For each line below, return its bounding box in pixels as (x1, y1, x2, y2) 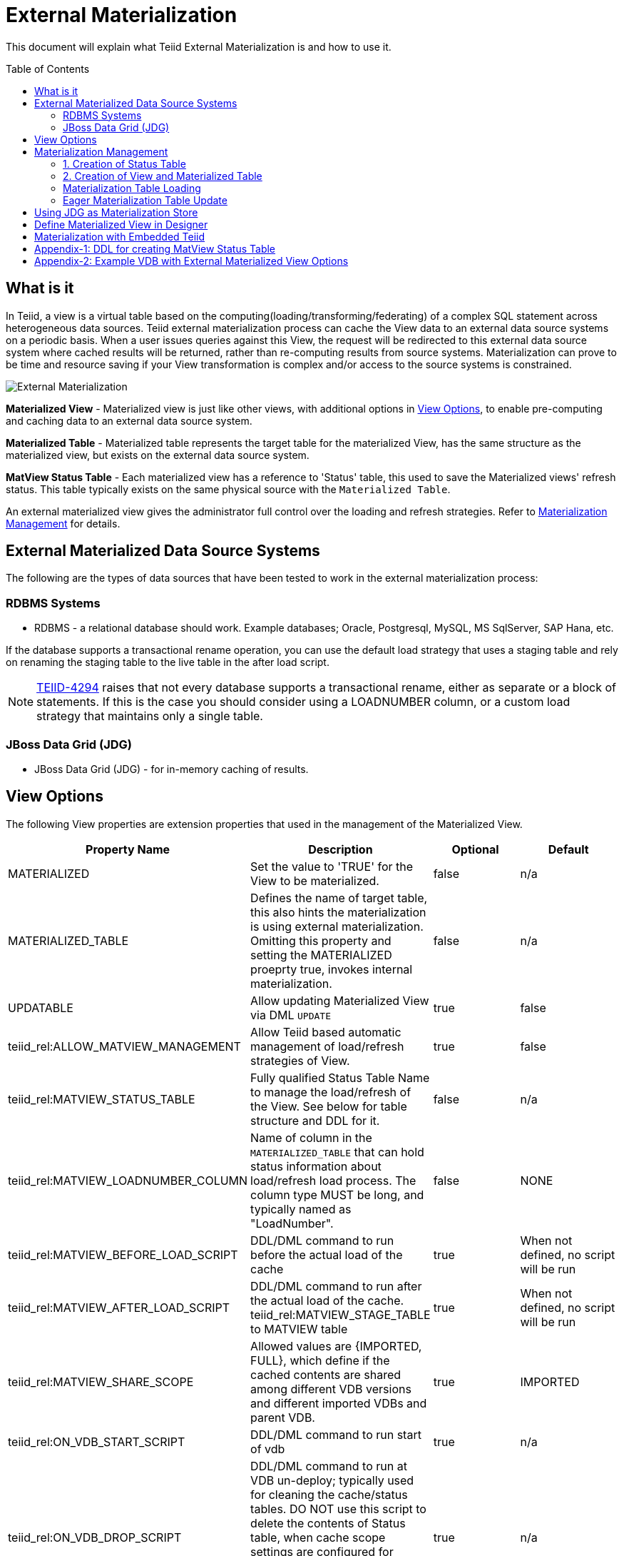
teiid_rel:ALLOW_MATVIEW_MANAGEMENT (8, 1039, 241, 1054)
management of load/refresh (250, 1039, 404, 1054)
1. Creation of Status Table (63, 157, 186, 170)
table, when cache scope (250, 1530, 386, 1545)
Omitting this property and (250, 933, 392, 948)
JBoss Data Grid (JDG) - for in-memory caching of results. (34, 762, 309, 775)
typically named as (250, 1201, 352, 1216)
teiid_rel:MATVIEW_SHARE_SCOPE (8, 1374, 194, 1389)
